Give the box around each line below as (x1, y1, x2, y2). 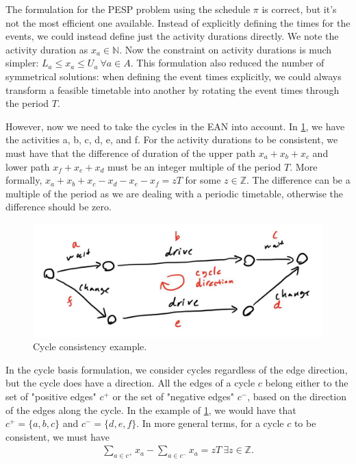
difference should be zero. (5, 199, 112, 214)
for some (185, 173, 221, 187)
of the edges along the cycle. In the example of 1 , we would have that (5, 402, 296, 417)
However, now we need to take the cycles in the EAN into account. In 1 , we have (5, 119, 345, 133)
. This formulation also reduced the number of (130, 56, 325, 70)
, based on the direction (247, 389, 346, 403)
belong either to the (265, 376, 348, 390)
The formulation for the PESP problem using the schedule (5, 2, 251, 16)
